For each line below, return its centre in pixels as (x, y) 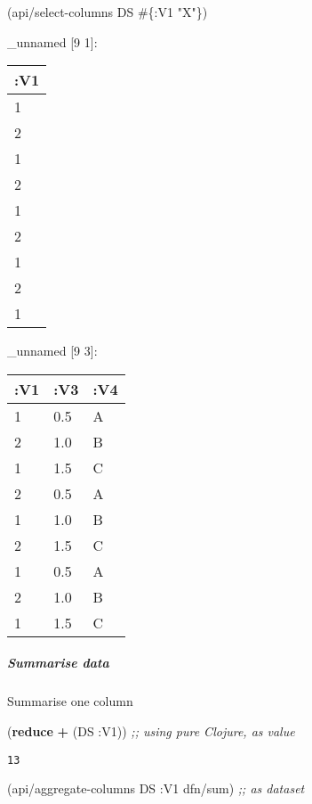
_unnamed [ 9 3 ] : (52, 351)
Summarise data (58, 663)
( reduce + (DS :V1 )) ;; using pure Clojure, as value (151, 730)
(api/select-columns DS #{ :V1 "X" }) (108, 12)
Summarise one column (70, 701)
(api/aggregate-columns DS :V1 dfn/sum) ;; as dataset (156, 788)
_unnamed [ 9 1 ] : (52, 41)
